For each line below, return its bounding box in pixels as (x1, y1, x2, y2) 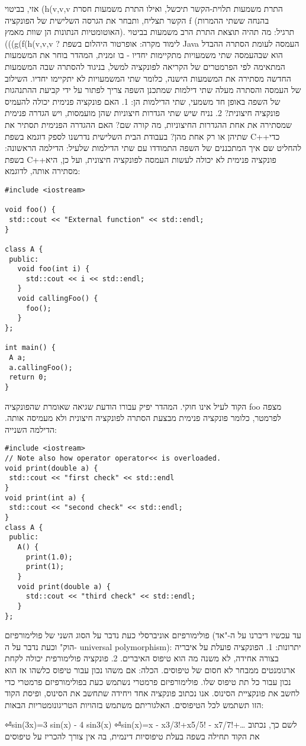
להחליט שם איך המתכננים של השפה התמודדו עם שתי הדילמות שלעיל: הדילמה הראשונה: (5, 142, 302, 154)
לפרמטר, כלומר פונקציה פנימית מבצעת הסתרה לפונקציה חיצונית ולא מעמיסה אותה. (5, 411, 281, 424)
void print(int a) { (5, 493, 86, 502)
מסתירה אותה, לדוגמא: (5, 165, 80, 177)
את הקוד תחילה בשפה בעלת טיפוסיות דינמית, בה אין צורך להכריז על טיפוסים (5, 730, 260, 742)
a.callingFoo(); (9, 363, 73, 372)
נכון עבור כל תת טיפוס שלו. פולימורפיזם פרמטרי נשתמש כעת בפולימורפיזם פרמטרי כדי (5, 675, 291, 687)
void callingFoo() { (17, 294, 98, 303)
